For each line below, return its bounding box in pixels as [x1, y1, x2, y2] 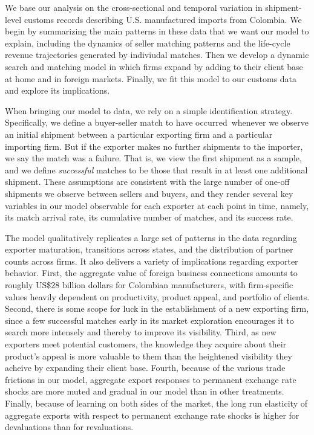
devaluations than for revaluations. [5, 420, 134, 433]
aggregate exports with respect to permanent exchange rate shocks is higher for [5, 408, 299, 421]
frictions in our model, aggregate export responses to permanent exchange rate [5, 373, 296, 385]
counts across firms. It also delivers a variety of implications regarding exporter [5, 254, 298, 267]
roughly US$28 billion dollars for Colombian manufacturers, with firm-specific [5, 279, 293, 291]
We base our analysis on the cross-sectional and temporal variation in [5, 1, 263, 13]
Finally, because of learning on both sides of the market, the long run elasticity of [5, 397, 307, 409]
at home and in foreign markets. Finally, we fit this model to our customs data [5, 72, 297, 85]
